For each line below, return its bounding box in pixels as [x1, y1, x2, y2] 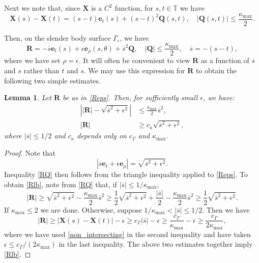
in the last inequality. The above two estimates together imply [59, 239, 253, 249]
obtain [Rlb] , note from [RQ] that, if [4, 179, 117, 189]
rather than [23, 65, 60, 75]
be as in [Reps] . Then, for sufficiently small [62, 92, 198, 103]
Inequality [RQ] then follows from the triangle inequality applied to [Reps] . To [4, 169, 248, 180]
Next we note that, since [4, 3, 80, 13]
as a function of [200, 55, 249, 66]
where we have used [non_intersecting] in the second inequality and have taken [4, 228, 251, 239]
